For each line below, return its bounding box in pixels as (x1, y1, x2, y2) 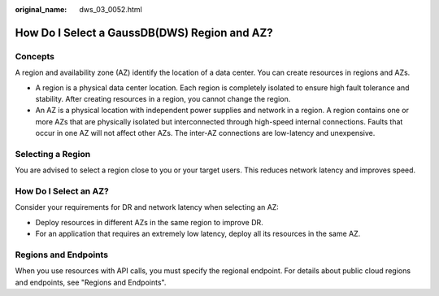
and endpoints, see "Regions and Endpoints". (15, 277, 167, 287)
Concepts (15, 50, 55, 62)
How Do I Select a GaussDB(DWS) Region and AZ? (15, 25, 273, 40)
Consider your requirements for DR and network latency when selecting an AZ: (15, 202, 280, 212)
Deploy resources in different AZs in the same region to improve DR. (35, 217, 263, 227)
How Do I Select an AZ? (15, 185, 109, 197)
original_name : (15, 5, 67, 14)
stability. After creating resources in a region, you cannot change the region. (35, 94, 291, 103)
